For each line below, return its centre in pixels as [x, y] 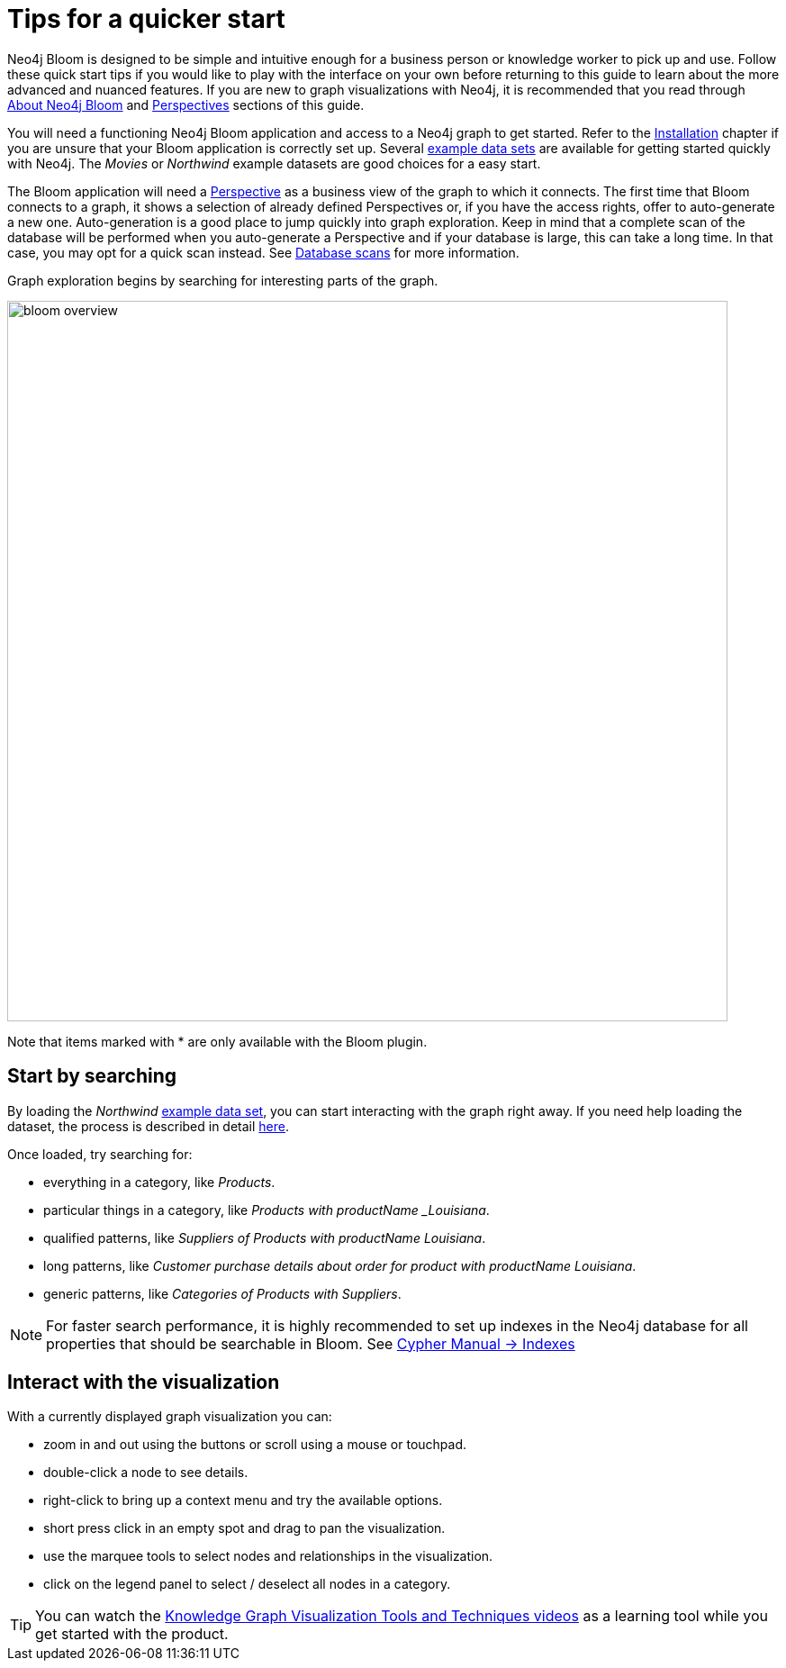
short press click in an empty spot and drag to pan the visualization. [244, 1528]
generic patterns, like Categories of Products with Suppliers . [222, 1293]
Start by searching [92, 1076]
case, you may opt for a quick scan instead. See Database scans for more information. [263, 252]
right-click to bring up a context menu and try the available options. [243, 1500]
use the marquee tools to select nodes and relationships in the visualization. [268, 1556]
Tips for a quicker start [146, 19]
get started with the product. [132, 1634]
